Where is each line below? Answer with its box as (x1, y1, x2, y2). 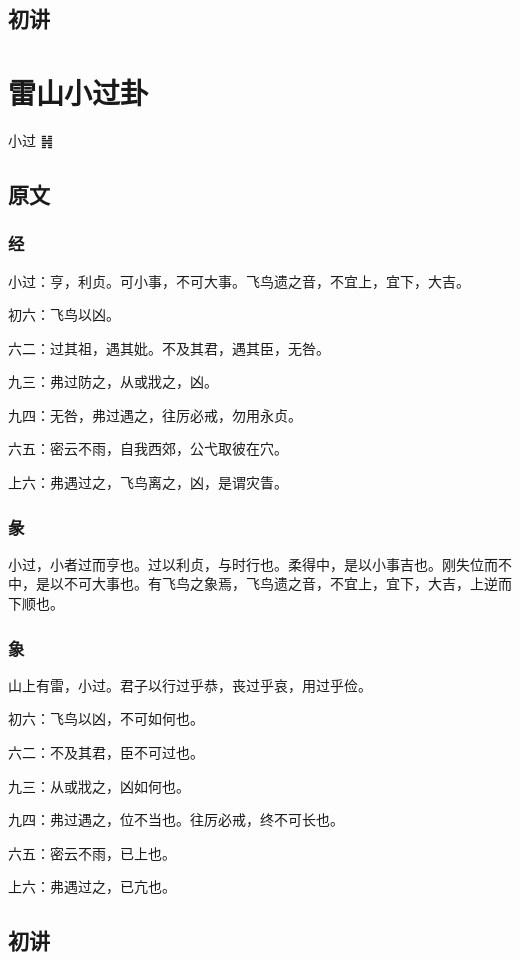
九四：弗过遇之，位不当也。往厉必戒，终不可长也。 (8, 809, 344, 830)
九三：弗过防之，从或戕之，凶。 (8, 371, 218, 392)
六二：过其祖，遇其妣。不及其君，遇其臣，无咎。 (8, 337, 330, 358)
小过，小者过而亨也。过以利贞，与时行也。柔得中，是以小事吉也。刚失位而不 (8, 553, 512, 574)
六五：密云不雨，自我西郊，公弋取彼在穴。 (8, 438, 288, 459)
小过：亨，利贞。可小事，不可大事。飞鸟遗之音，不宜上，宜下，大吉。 (8, 270, 470, 291)
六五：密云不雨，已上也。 (8, 842, 176, 863)
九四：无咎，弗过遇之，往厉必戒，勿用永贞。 (8, 404, 302, 425)
